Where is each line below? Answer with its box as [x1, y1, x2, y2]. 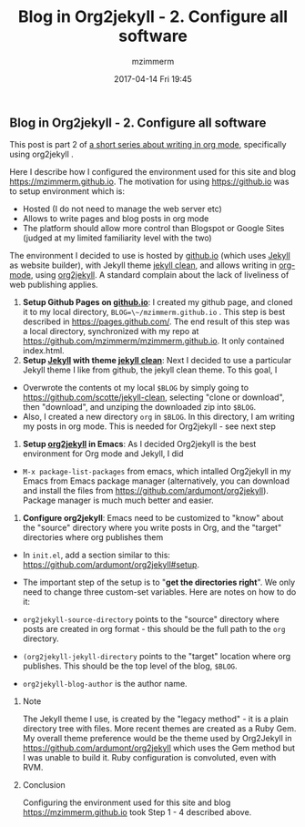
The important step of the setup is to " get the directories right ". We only [22, 577, 296, 588]
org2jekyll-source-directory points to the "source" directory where [22, 614, 280, 625]
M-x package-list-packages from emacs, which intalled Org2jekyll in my [22, 466, 291, 477]
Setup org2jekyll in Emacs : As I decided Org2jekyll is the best [22, 439, 257, 450]
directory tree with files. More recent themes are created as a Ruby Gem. [22, 723, 297, 734]
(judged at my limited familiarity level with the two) [22, 232, 212, 243]
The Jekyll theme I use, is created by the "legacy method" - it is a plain [22, 713, 289, 725]
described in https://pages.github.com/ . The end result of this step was [22, 316, 290, 327]
